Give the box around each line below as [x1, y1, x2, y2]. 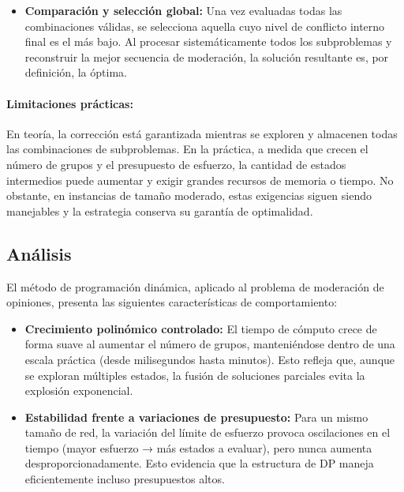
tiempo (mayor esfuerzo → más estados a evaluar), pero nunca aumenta [24, 439, 372, 456]
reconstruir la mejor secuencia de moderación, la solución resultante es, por [24, 48, 389, 65]
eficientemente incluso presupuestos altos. [24, 471, 225, 487]
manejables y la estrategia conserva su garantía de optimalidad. [6, 202, 313, 219]
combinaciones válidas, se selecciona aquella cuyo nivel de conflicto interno [24, 17, 385, 34]
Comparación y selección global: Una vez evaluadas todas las [24, 2, 342, 18]
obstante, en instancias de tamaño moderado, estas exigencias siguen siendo [6, 187, 372, 204]
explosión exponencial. [24, 382, 133, 399]
